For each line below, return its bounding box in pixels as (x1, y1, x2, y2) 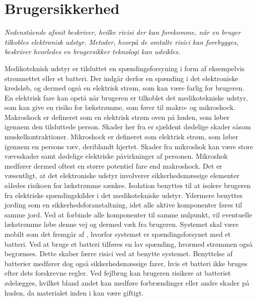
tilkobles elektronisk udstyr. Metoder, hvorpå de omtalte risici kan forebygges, (4, 36, 239, 47)
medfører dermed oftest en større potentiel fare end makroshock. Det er (4, 160, 222, 171)
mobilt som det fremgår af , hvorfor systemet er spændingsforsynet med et (4, 229, 231, 239)
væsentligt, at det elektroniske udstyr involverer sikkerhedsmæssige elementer (4, 170, 240, 181)
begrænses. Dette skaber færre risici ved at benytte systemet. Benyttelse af (4, 248, 233, 259)
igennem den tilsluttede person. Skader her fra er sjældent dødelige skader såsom (4, 121, 251, 132)
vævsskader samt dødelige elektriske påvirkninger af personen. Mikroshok (4, 151, 228, 161)
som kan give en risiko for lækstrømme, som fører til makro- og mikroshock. (4, 102, 236, 112)
